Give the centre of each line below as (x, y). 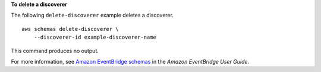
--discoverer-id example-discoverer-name (95, 37)
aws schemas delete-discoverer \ (70, 29)
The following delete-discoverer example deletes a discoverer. (92, 15)
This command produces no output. (55, 51)
